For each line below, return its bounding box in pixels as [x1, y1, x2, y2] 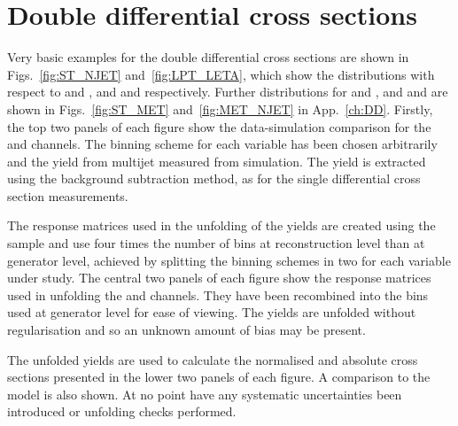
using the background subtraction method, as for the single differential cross [7, 169, 421, 188]
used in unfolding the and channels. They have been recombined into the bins [7, 285, 429, 304]
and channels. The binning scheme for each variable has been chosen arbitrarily [7, 135, 438, 153]
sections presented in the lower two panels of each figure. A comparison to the [7, 368, 431, 386]
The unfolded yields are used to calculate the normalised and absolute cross [7, 350, 418, 368]
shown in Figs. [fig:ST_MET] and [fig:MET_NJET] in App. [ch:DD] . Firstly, [7, 99, 433, 118]
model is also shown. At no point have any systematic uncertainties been [7, 384, 402, 403]
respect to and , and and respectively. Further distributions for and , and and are [7, 82, 448, 101]
